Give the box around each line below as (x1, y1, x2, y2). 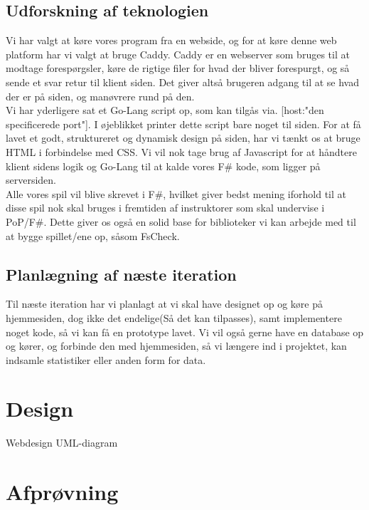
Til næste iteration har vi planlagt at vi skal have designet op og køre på (6, 296, 323, 311)
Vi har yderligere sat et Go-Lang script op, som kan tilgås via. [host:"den (6, 103, 324, 118)
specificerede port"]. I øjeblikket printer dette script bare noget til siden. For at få (6, 116, 361, 131)
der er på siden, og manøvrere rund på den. (6, 88, 195, 103)
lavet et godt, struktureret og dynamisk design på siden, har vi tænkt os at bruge (6, 130, 360, 145)
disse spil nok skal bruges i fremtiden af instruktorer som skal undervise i (6, 200, 325, 215)
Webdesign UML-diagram (6, 435, 118, 450)
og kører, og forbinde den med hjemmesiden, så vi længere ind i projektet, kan (6, 338, 347, 353)
